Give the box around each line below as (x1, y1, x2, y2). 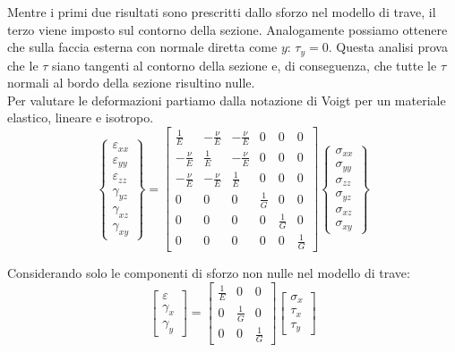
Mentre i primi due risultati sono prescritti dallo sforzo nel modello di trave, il (7, 3, 436, 21)
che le (7, 55, 39, 74)
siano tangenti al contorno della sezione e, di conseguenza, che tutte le (52, 55, 437, 74)
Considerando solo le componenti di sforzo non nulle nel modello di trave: (7, 264, 410, 282)
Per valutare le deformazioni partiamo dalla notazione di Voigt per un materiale (7, 90, 446, 109)
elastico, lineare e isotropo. (7, 108, 154, 127)
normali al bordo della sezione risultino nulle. (7, 73, 255, 92)
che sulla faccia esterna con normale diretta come (7, 38, 278, 56)
